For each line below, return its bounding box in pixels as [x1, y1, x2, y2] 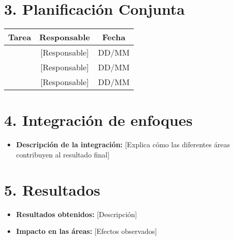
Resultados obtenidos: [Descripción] [16, 208, 137, 219]
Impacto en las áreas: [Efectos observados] [16, 226, 157, 236]
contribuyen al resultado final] [16, 149, 110, 159]
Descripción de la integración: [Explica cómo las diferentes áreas [16, 139, 230, 150]
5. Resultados [4, 179, 101, 200]
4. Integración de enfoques [4, 110, 193, 130]
